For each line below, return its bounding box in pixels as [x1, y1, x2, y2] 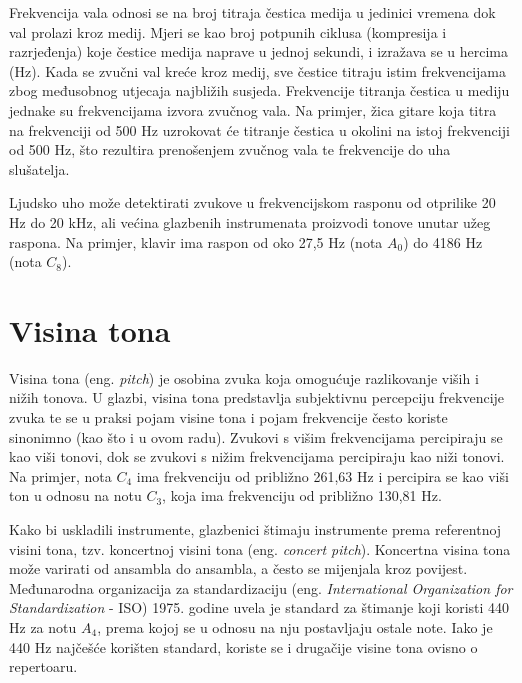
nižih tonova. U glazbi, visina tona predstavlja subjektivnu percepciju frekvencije [9, 387, 505, 408]
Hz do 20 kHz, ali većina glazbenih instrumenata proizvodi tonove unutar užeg [9, 211, 491, 232]
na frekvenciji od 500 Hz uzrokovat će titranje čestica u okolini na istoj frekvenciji [9, 119, 510, 140]
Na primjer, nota [9, 465, 112, 486]
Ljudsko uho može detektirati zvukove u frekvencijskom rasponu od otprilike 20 [9, 192, 496, 213]
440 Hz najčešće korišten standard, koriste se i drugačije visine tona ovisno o [9, 636, 478, 657]
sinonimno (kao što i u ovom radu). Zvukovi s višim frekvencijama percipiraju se [9, 426, 503, 447]
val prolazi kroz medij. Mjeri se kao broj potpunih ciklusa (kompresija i [9, 21, 447, 42]
